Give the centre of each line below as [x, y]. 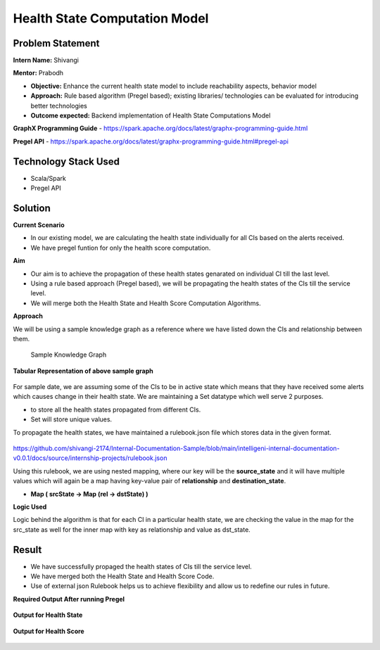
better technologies [59, 106]
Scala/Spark [49, 178]
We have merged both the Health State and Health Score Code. [122, 576]
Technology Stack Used [66, 161]
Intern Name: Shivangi [46, 60]
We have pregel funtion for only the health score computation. [121, 248]
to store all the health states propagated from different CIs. [116, 409]
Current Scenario [39, 225]
